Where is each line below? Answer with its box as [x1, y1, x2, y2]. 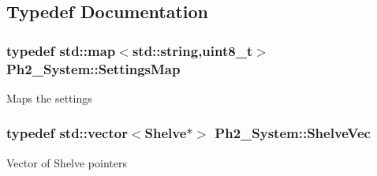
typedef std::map [6, 40, 116, 60]
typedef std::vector [6, 123, 128, 143]
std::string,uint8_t [132, 40, 253, 60]
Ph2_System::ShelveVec [215, 123, 371, 143]
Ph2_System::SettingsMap [6, 58, 181, 78]
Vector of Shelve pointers [6, 154, 127, 170]
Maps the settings [6, 89, 92, 106]
